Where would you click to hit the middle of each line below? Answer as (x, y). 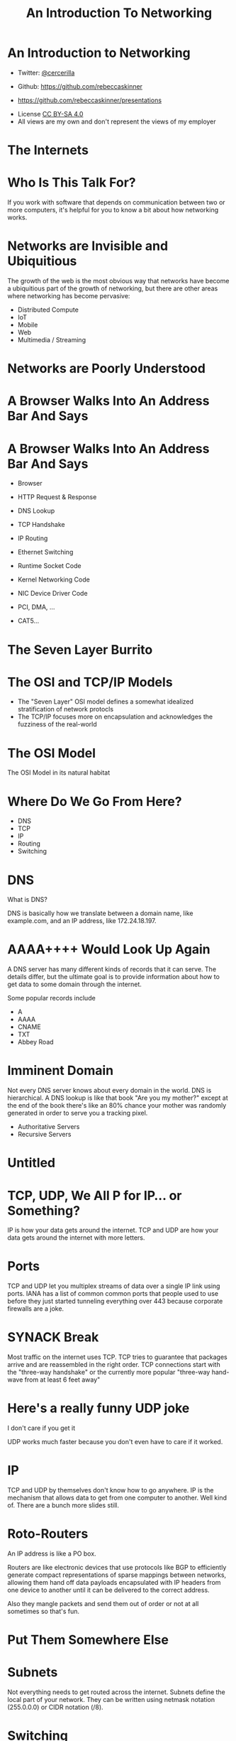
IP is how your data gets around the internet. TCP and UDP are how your (113, 1230)
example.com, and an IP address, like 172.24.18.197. (82, 921)
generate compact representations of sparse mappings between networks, (117, 1575)
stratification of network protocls (66, 709)
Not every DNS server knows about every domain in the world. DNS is (109, 1091)
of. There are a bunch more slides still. (63, 1505)
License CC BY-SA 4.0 (50, 114)
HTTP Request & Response (57, 497)
